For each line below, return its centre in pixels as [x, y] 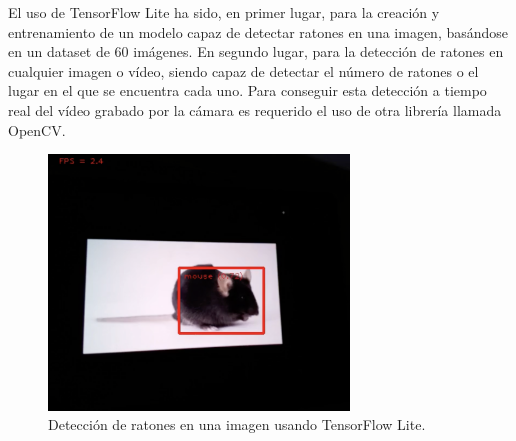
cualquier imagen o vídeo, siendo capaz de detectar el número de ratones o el [243, 70]
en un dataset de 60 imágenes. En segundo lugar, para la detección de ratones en [256, 51]
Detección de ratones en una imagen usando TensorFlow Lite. [237, 424]
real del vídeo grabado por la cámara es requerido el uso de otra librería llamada [255, 109]
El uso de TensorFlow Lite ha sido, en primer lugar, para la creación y [224, 12]
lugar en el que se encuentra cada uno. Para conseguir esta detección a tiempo [247, 90]
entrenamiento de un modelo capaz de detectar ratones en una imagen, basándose [258, 31]
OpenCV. [37, 129]
